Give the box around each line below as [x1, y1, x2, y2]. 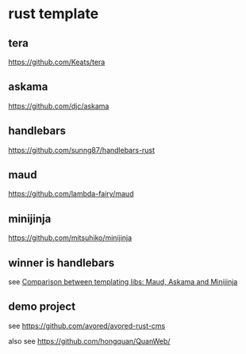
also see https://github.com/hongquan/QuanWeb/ [8, 336, 171, 345]
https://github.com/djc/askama [8, 101, 110, 111]
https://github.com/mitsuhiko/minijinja [8, 233, 133, 242]
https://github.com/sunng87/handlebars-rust [8, 145, 156, 154]
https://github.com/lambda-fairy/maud [8, 189, 134, 199]
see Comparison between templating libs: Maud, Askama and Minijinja [8, 277, 238, 287]
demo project [8, 300, 76, 314]
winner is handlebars [8, 256, 115, 269]
